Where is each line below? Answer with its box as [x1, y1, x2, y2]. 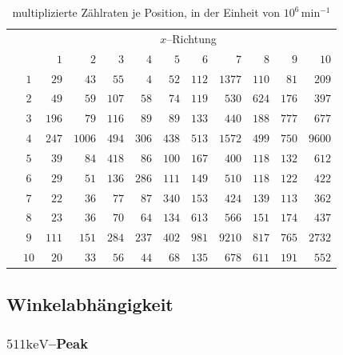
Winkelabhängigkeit [6, 291, 173, 316]
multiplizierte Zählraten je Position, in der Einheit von [12, 4, 281, 20]
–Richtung [166, 30, 217, 46]
